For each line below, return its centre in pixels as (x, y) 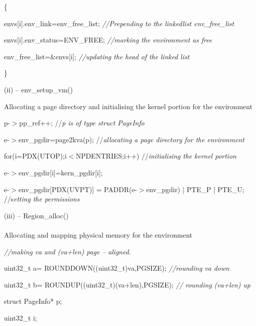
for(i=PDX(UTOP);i (36, 156)
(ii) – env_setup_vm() (38, 89)
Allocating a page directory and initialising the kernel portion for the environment (128, 106)
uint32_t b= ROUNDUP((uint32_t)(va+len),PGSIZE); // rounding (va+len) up (127, 284)
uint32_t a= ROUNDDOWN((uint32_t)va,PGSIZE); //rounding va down (117, 268)
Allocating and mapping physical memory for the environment (98, 234)
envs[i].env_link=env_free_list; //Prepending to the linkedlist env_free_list (119, 23)
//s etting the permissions (42, 199)
